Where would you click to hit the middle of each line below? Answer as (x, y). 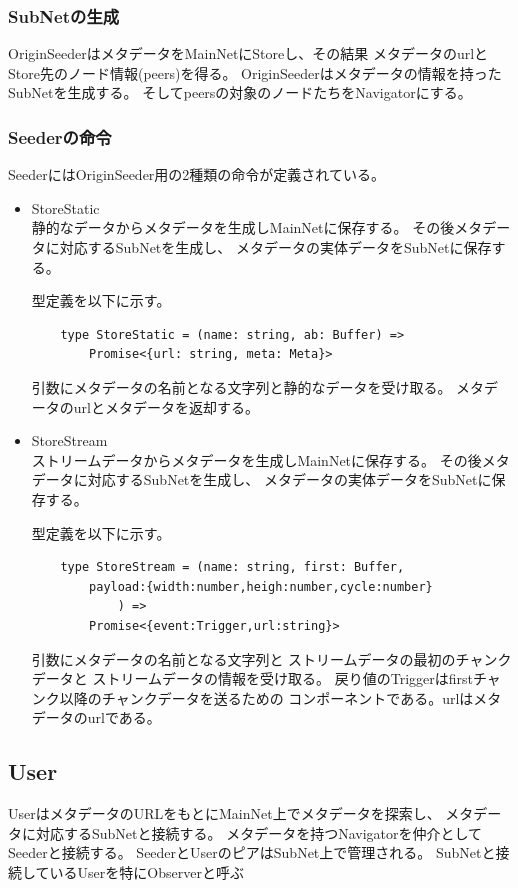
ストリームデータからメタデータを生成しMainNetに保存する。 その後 (256, 459)
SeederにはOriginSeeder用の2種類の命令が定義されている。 (196, 174)
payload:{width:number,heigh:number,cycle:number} (261, 586)
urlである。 (124, 717)
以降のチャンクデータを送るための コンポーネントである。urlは (266, 697)
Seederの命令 (60, 136)
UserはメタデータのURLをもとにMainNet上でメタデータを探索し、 (224, 813)
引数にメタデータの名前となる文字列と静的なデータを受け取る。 (241, 386)
